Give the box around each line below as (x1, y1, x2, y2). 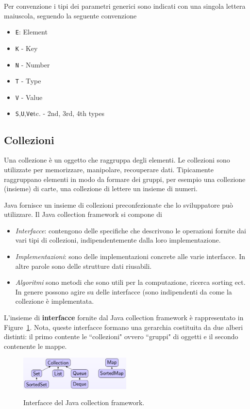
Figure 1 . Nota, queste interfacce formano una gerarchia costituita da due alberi (4, 322, 243, 332)
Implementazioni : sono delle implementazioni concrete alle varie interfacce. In (15, 251, 246, 262)
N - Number (15, 59, 50, 69)
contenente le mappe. (4, 341, 67, 351)
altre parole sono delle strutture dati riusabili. (15, 261, 152, 271)
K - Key (15, 43, 38, 53)
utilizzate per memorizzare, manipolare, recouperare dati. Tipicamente (4, 164, 214, 174)
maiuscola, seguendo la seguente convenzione (4, 10, 137, 20)
